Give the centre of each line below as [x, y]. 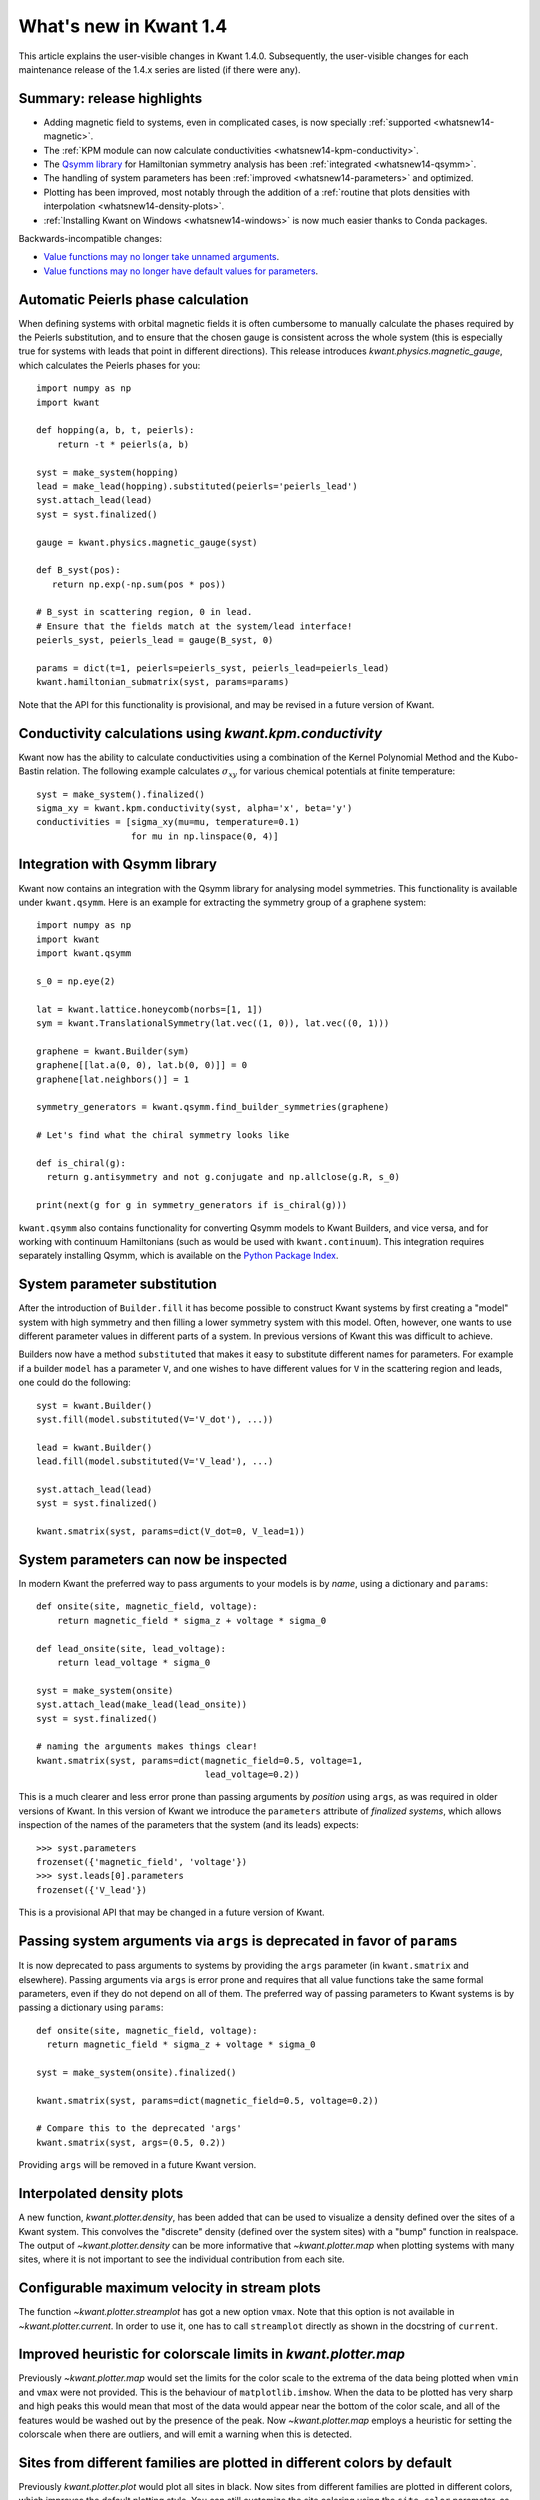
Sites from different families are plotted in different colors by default [235, 2462]
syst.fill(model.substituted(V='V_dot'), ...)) [155, 1419]
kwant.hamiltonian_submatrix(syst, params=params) [163, 682]
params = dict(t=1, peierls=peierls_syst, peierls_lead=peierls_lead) [213, 668]
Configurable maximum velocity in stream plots [170, 2288]
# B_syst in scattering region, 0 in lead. [144, 612]
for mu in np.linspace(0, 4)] [204, 836]
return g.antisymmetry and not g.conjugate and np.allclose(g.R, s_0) [223, 1177]
